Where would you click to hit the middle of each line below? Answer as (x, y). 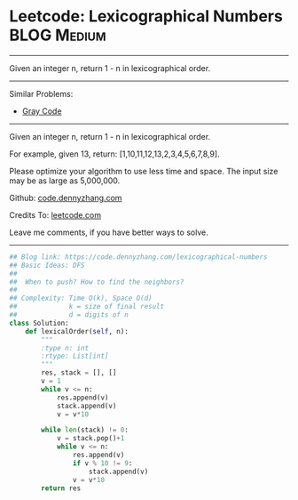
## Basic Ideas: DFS (47, 265)
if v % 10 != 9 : (102, 463)
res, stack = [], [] (79, 373)
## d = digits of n (69, 315)
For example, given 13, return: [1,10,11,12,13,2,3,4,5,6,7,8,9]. (114, 154)
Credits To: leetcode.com (55, 214)
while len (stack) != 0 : (85, 430)
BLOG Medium (58, 35)
